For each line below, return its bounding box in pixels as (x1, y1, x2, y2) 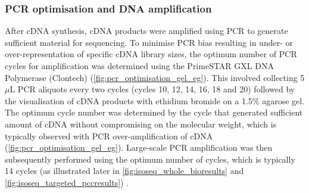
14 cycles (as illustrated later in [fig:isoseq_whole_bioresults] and (5, 164, 244, 177)
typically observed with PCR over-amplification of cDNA (5, 129, 213, 142)
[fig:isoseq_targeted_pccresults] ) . (5, 176, 129, 188)
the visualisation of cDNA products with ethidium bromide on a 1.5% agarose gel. (5, 94, 305, 107)
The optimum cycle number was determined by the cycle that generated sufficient (5, 106, 303, 119)
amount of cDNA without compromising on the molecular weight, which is (5, 117, 277, 130)
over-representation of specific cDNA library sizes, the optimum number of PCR (5, 48, 297, 60)
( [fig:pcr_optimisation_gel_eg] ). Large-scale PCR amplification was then (5, 141, 273, 154)
